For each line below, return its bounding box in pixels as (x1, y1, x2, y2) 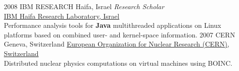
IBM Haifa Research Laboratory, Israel (4, 11, 120, 21)
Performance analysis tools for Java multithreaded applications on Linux (4, 20, 222, 30)
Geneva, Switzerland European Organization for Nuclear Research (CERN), (4, 39, 229, 49)
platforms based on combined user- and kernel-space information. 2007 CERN (4, 29, 235, 39)
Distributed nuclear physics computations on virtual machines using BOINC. (4, 58, 233, 68)
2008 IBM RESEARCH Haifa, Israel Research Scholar (4, 1, 164, 11)
